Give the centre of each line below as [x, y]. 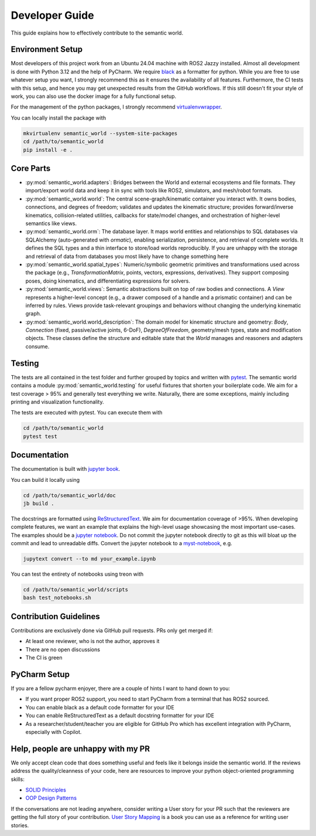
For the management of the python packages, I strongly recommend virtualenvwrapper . [116, 107]
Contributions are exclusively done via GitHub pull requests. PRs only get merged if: [112, 630]
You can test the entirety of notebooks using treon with [77, 574]
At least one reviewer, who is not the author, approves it [92, 641]
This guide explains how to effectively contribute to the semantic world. [97, 33]
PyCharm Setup [40, 674]
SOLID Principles [46, 790]
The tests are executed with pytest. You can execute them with [87, 413]
